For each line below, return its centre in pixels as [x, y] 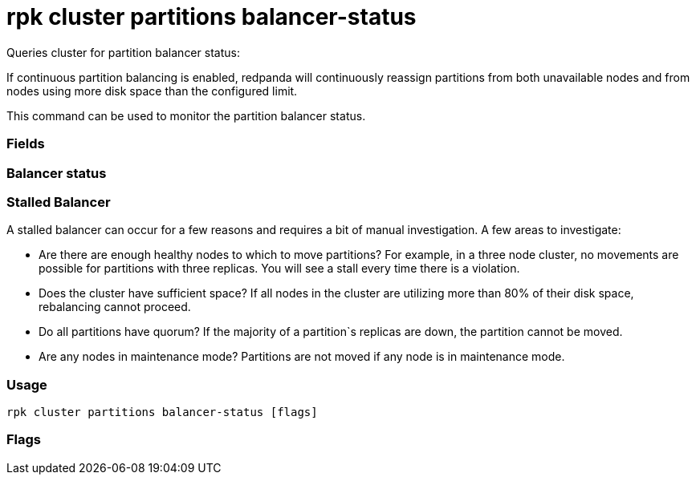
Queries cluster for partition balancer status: [123, 52]
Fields [26, 144]
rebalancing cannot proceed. [115, 307]
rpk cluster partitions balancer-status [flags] [162, 412]
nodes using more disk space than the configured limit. [152, 91]
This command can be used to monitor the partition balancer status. [186, 115]
